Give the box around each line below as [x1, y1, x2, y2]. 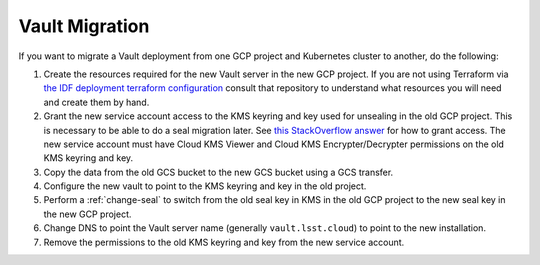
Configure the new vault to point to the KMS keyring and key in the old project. [43, 180, 367, 192]
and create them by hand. [43, 96, 150, 108]
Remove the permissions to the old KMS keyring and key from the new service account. [43, 236, 405, 248]
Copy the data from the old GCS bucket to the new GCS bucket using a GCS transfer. [43, 166, 394, 178]
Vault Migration [18, 15, 150, 37]
